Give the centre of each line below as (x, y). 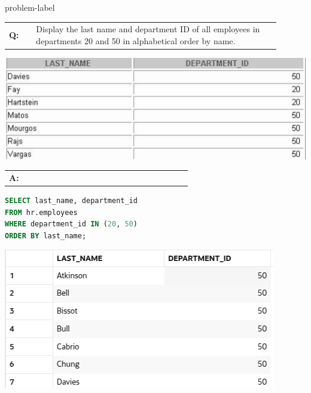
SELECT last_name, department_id (71, 201)
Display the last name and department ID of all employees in (148, 29)
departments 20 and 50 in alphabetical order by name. (136, 40)
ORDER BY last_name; (46, 236)
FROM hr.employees (41, 212)
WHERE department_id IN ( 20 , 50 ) (71, 224)
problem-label (30, 7)
